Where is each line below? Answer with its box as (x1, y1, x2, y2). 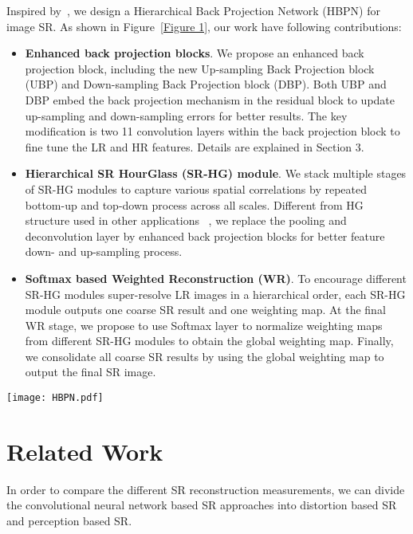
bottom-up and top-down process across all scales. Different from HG (25, 196, 364, 213)
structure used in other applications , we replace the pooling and (25, 212, 347, 229)
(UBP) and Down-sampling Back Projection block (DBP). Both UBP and (25, 76, 387, 92)
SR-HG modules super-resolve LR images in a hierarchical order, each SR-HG (25, 285, 406, 302)
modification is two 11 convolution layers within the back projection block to (25, 123, 400, 139)
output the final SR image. (25, 363, 156, 380)
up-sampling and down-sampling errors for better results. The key (25, 107, 348, 124)
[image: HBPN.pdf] (6, 392, 104, 404)
